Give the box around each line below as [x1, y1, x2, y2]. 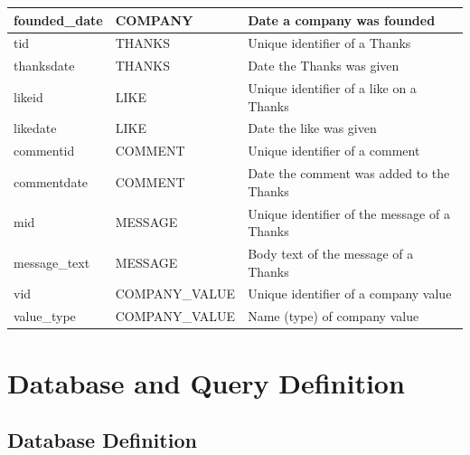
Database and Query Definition [7, 364, 405, 401]
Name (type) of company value [248, 307, 419, 326]
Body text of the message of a [248, 244, 414, 263]
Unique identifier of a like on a [248, 79, 417, 98]
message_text [14, 252, 90, 271]
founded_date [14, 10, 103, 29]
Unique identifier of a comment [248, 141, 420, 160]
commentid [14, 141, 75, 160]
